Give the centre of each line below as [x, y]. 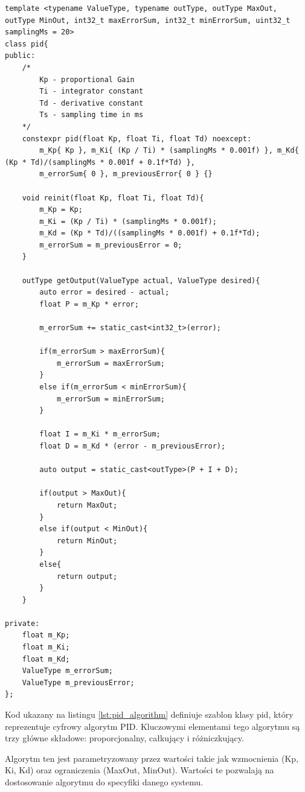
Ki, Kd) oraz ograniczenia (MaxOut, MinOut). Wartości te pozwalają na [140, 770]
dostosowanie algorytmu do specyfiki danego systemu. [104, 782]
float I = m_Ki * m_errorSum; [100, 434]
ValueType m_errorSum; [67, 671]
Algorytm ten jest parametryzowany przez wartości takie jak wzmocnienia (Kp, [152, 758]
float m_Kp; [46, 635]
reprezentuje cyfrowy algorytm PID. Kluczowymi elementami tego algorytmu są [152, 726]
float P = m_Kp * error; [89, 304]
